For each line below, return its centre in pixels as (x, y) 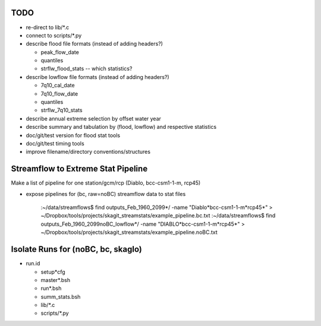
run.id (33, 264)
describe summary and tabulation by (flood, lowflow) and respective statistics (121, 127)
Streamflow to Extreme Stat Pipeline (79, 169)
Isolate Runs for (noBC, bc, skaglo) (76, 249)
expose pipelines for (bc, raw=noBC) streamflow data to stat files (106, 194)
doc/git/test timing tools (55, 143)
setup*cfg (53, 272)
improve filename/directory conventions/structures (88, 152)
